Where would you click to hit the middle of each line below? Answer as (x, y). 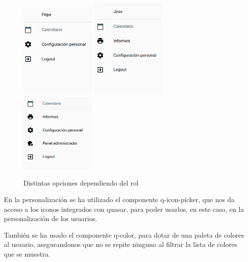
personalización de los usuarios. (51, 218)
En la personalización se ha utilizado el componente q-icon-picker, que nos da (119, 199)
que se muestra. (27, 253)
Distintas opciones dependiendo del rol (81, 183)
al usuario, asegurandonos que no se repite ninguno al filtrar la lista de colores (121, 244)
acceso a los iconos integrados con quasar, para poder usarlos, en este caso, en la (124, 209)
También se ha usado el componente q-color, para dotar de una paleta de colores (124, 234)
